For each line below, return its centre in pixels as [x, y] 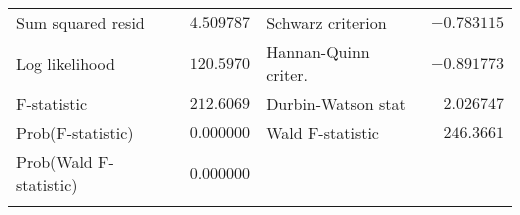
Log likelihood [65, 63]
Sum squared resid [80, 22]
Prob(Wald [54, 161]
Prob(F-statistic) [75, 132]
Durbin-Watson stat [336, 103]
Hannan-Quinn [318, 51]
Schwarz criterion [326, 22]
